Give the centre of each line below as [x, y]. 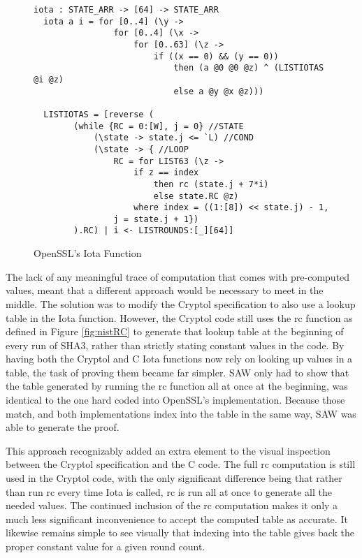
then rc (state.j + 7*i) [211, 184]
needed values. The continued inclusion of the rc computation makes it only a [172, 505]
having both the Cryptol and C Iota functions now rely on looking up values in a [179, 359]
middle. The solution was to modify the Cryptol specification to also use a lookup [181, 303]
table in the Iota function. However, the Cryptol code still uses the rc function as [179, 317]
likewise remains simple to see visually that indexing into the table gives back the [180, 533]
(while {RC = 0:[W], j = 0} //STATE [159, 126]
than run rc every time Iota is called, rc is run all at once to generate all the [169, 491]
